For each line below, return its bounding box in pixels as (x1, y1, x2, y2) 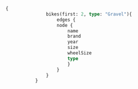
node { (56, 22, 73, 28)
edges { (56, 17, 76, 23)
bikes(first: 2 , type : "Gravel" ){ (46, 11, 133, 17)
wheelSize (67, 50, 92, 56)
